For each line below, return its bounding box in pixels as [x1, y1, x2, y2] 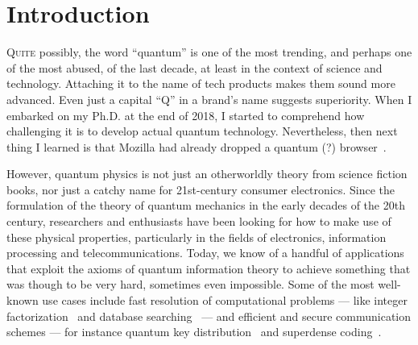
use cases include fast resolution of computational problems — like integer [42, 292, 408, 309]
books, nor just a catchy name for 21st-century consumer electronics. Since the [6, 181, 395, 197]
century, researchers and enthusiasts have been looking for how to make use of [6, 213, 391, 230]
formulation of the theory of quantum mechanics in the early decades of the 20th [6, 197, 405, 214]
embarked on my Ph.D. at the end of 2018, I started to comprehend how [6, 106, 365, 123]
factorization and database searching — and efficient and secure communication [6, 307, 412, 324]
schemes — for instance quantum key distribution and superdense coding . [6, 323, 382, 340]
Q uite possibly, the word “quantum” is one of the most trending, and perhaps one [6, 44, 412, 60]
